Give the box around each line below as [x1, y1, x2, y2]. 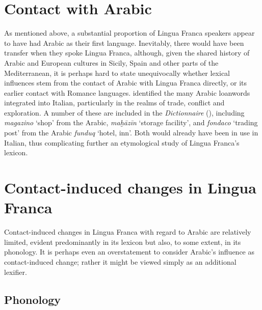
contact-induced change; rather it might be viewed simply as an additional [4, 256, 237, 267]
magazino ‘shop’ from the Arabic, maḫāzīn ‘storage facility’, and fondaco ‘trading [4, 117, 258, 128]
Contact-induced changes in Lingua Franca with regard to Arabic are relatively [4, 227, 251, 237]
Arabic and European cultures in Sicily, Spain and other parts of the [4, 57, 219, 68]
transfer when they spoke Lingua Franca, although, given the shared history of [4, 47, 250, 58]
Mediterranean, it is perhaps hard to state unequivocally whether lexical [4, 67, 230, 78]
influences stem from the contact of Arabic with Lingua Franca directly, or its [4, 77, 247, 88]
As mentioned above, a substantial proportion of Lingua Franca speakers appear [4, 27, 255, 38]
